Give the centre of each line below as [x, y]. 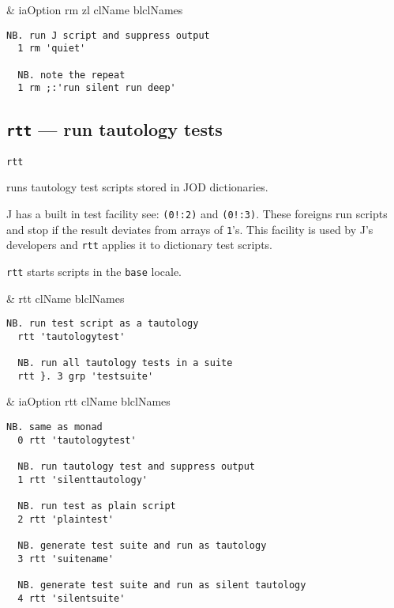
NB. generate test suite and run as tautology [142, 545]
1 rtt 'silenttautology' [83, 480]
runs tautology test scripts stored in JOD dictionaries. [137, 187]
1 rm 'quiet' [52, 49]
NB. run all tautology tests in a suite [125, 363]
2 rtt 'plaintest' [66, 519]
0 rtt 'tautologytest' [77, 440]
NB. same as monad [54, 427]
